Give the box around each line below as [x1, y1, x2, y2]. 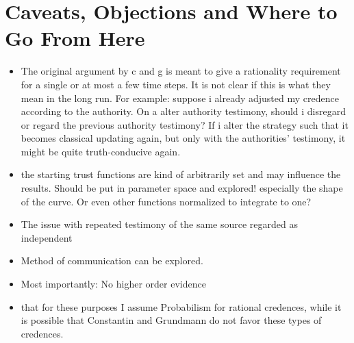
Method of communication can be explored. [21, 253, 203, 268]
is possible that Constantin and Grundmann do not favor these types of [21, 313, 322, 327]
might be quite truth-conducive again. [21, 144, 181, 158]
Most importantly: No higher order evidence [21, 277, 206, 291]
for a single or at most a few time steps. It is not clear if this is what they [21, 77, 331, 91]
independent [21, 230, 73, 244]
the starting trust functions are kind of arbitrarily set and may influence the [21, 167, 341, 181]
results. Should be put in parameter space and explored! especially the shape [21, 181, 343, 195]
